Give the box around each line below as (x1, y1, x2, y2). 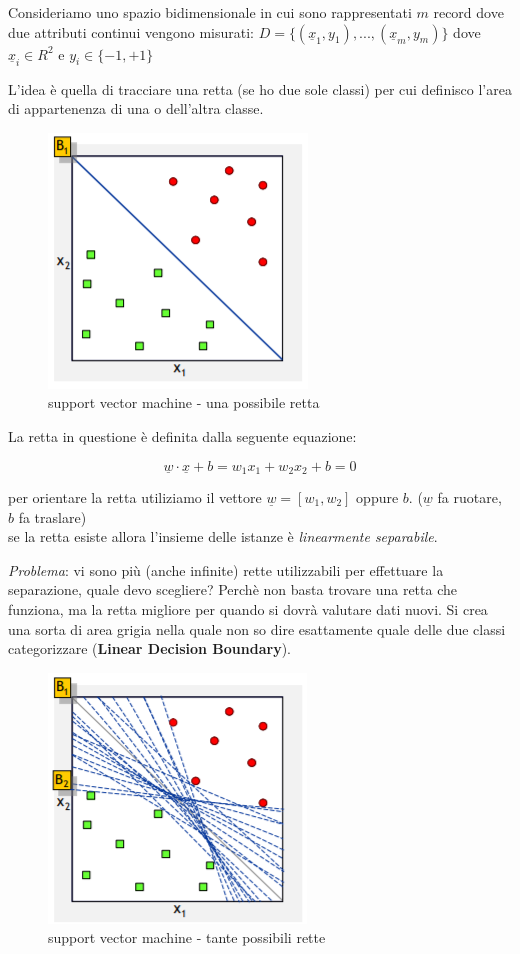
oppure (356, 487, 399, 508)
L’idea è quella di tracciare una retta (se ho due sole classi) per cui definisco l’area (8, 78, 512, 99)
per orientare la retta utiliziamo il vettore (8, 487, 262, 508)
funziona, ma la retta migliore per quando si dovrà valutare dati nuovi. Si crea (8, 599, 488, 619)
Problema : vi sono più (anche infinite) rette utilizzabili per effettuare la (8, 559, 444, 580)
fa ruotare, (437, 487, 502, 508)
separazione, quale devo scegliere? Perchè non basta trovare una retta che (8, 579, 457, 600)
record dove (433, 2, 504, 22)
